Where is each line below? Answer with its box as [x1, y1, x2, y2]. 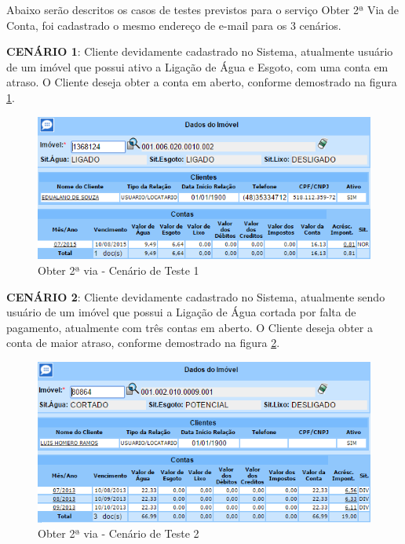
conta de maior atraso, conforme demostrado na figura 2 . [6, 334, 280, 351]
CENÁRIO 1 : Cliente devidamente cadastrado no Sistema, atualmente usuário [6, 43, 393, 60]
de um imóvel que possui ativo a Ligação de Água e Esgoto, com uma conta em [6, 58, 389, 75]
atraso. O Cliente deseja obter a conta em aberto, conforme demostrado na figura [6, 74, 397, 90]
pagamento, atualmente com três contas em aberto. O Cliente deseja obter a [6, 319, 373, 335]
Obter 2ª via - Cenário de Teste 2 [38, 525, 199, 542]
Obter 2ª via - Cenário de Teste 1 [38, 262, 199, 279]
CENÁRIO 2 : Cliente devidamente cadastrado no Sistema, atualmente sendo [6, 288, 385, 305]
